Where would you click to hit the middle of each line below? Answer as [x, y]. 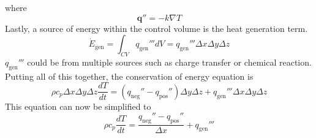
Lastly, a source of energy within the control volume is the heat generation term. [156, 28]
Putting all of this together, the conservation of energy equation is [129, 76]
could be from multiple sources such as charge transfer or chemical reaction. [169, 62]
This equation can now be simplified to [78, 106]
